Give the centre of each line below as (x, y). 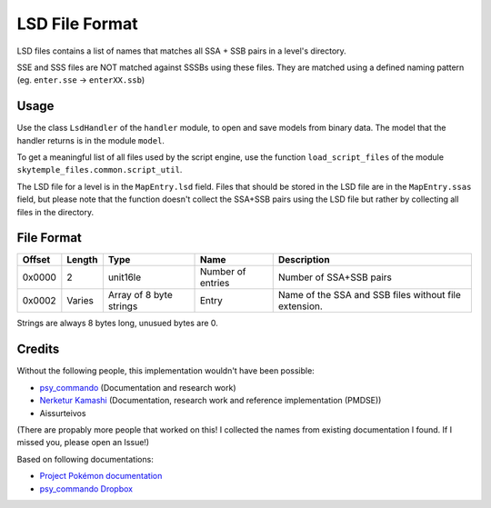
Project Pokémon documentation (101, 476)
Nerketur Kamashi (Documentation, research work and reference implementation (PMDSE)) (210, 401)
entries (215, 284)
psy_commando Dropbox (86, 488)
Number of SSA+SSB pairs (335, 277)
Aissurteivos (63, 413)
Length (82, 260)
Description (304, 260)
